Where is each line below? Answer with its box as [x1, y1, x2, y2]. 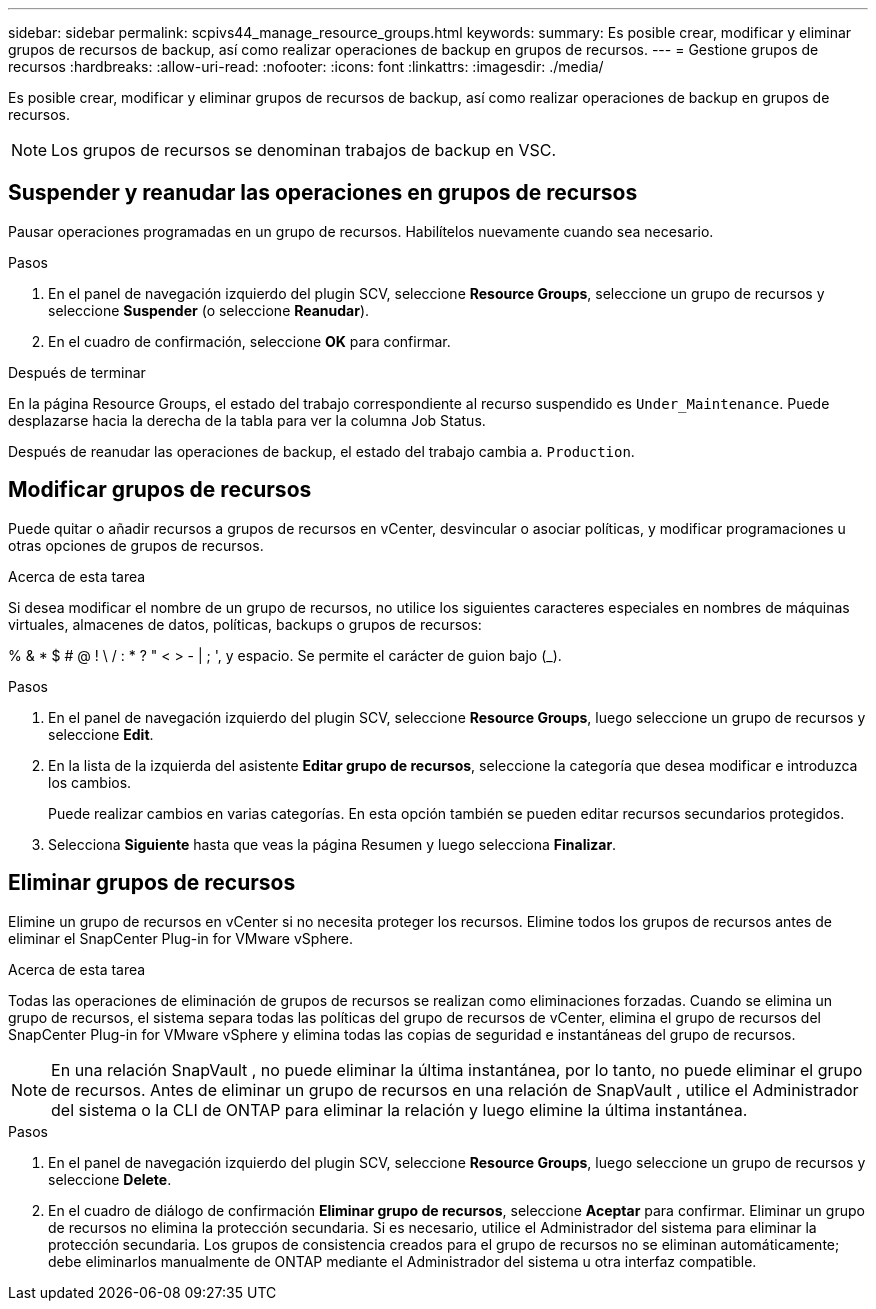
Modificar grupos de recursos [8, 477, 312, 503]
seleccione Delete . [48, 1170, 172, 1188]
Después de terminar [8, 363, 146, 381]
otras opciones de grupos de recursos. [8, 536, 264, 554]
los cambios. [48, 773, 132, 791]
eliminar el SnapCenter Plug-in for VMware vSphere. [8, 929, 354, 947]
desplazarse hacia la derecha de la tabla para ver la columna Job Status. [8, 411, 486, 429]
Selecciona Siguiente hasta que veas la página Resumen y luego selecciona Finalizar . [48, 835, 617, 853]
